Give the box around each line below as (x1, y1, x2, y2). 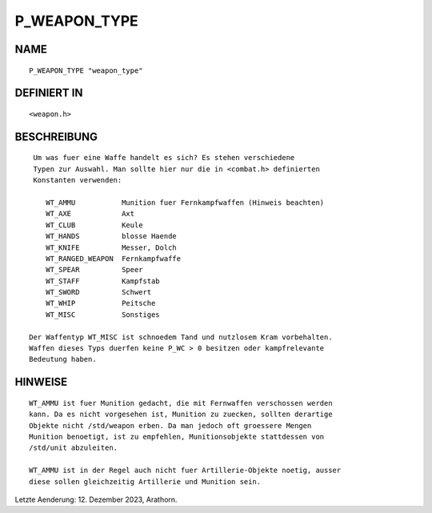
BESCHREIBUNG (14, 130, 98, 143)
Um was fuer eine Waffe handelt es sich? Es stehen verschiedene (33, 153, 295, 162)
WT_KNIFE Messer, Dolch (45, 242, 178, 252)
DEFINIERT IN (14, 86, 83, 100)
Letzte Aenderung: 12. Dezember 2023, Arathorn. (14, 495, 178, 504)
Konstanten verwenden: (33, 176, 122, 185)
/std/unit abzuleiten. (29, 443, 118, 452)
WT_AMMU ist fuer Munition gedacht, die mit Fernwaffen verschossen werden (29, 399, 333, 407)
